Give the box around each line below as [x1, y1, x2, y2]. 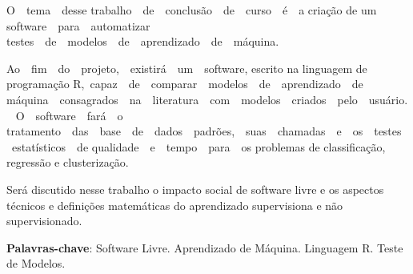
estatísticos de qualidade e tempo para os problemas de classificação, [11, 138, 386, 155]
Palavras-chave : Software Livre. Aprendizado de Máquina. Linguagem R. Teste [6, 239, 403, 256]
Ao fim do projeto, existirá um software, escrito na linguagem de [6, 59, 367, 76]
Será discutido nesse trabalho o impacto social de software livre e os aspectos [6, 180, 384, 197]
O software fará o [15, 107, 123, 123]
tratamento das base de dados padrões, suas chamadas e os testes [6, 123, 402, 139]
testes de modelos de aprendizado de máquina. [6, 33, 279, 50]
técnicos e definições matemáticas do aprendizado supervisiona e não [6, 196, 343, 213]
